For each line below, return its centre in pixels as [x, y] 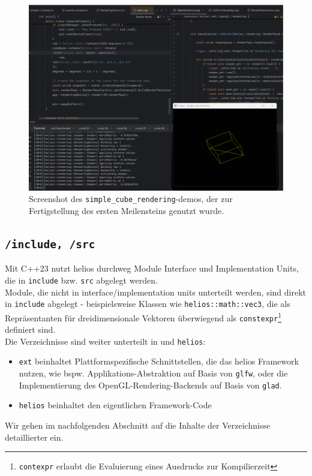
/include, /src [50, 244]
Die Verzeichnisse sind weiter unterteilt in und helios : [105, 341]
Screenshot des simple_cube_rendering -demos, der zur [131, 199]
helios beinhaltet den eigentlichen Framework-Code [115, 405]
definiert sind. [30, 329]
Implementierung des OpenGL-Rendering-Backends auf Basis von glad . [150, 385]
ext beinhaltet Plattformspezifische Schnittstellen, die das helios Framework [159, 361]
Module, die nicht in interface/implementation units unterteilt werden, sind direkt [156, 292]
